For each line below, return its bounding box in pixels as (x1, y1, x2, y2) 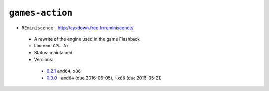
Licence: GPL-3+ (34, 43, 69, 49)
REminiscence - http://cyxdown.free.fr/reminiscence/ (21, 25, 134, 31)
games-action (9, 7, 73, 18)
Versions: (34, 57, 54, 63)
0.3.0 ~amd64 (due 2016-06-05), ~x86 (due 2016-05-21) (46, 75, 162, 81)
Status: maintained (34, 49, 73, 55)
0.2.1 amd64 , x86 (46, 68, 81, 74)
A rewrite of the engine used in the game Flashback (34, 36, 140, 42)
